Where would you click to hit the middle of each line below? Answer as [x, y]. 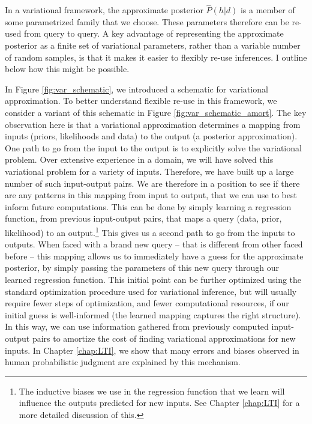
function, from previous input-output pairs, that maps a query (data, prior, [143, 218]
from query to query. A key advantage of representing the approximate [154, 33]
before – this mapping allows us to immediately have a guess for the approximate [154, 256]
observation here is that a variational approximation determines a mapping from [153, 124]
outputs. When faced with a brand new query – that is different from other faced [154, 244]
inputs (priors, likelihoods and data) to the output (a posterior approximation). [151, 136]
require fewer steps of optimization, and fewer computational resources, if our [147, 303]
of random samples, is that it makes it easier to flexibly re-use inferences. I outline [156, 57]
